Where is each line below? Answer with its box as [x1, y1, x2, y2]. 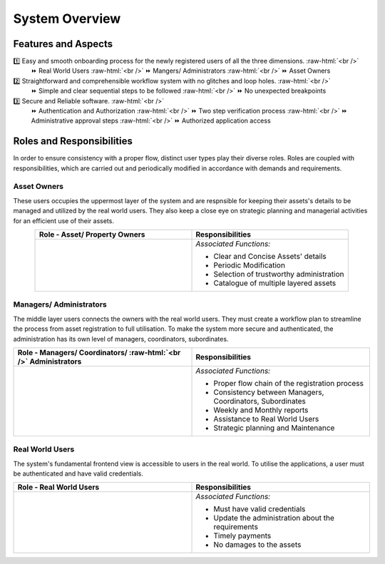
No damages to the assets [213, 540, 302, 550]
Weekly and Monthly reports [213, 405, 309, 415]
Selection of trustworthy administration [213, 270, 344, 280]
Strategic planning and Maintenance [213, 423, 335, 433]
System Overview [13, 11, 121, 26]
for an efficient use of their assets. [13, 216, 114, 225]
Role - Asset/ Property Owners [39, 230, 145, 240]
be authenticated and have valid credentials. [13, 469, 144, 478]
